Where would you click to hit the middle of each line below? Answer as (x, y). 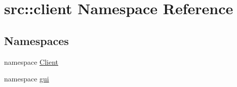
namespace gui (27, 79)
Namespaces (36, 40)
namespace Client (31, 61)
